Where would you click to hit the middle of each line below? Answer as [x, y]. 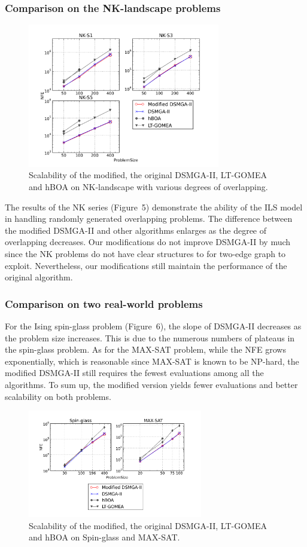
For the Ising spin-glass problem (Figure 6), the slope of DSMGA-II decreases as [153, 326]
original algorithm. [39, 277]
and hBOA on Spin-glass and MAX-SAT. [104, 537]
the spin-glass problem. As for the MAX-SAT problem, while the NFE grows [145, 349]
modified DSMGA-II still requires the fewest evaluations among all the [134, 373]
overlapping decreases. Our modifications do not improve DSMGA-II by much [148, 242]
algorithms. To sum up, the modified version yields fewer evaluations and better [151, 384]
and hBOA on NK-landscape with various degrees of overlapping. [148, 187]
